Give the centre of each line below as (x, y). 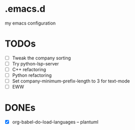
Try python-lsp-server (35, 63)
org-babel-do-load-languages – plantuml (55, 122)
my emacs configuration (30, 23)
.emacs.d (25, 9)
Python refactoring (32, 75)
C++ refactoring (29, 69)
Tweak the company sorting (42, 58)
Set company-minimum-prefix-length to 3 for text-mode (71, 81)
